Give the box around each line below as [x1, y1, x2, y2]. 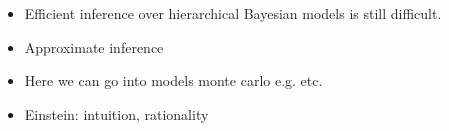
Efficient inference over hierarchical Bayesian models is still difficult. [24, 3, 442, 23]
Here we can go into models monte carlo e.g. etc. [24, 70, 323, 91]
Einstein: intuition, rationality [24, 103, 209, 124]
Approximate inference [24, 36, 164, 57]
